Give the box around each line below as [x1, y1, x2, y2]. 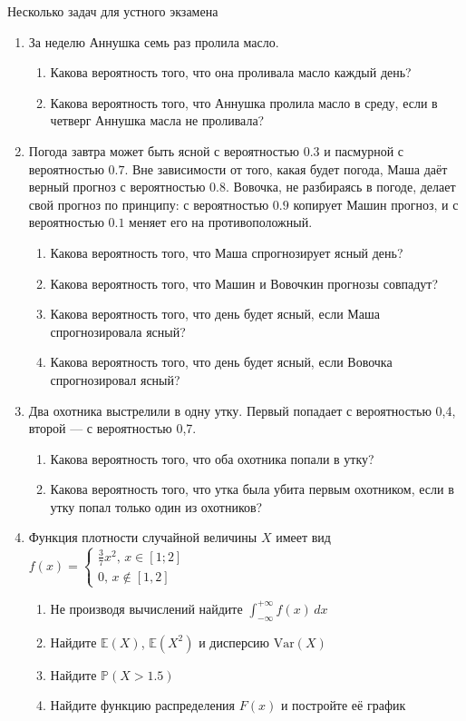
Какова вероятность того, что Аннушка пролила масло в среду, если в [50, 93, 438, 112]
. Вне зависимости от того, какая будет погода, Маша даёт [124, 159, 448, 178]
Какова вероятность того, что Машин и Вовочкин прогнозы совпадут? [50, 273, 439, 292]
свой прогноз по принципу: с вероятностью [28, 194, 269, 213]
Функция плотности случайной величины [28, 528, 257, 547]
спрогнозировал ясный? [50, 370, 180, 389]
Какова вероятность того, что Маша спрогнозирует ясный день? [50, 242, 403, 262]
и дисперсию [199, 632, 270, 651]
